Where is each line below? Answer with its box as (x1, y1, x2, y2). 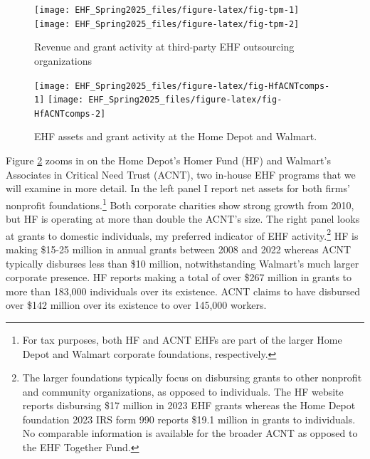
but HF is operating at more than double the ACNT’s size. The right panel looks (6, 211, 360, 226)
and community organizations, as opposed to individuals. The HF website (22, 384, 344, 399)
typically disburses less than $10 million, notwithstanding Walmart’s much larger (6, 255, 359, 270)
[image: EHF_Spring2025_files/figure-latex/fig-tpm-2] (34, 19, 300, 29)
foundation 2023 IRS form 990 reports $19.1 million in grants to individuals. (22, 411, 356, 426)
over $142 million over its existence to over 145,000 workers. (6, 297, 267, 312)
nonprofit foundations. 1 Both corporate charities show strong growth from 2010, (6, 195, 354, 212)
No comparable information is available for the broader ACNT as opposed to (22, 426, 358, 440)
